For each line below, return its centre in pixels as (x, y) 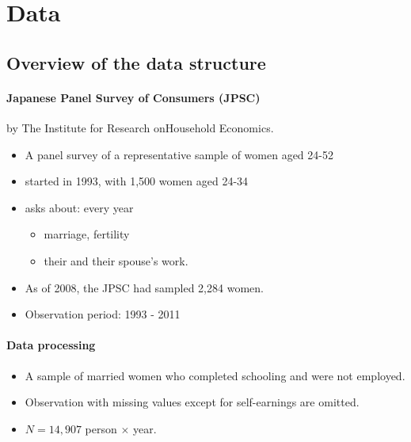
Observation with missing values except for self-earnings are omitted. (192, 402)
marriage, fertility (87, 234)
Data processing (51, 345)
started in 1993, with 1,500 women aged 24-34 (137, 181)
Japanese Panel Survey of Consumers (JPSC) (133, 97)
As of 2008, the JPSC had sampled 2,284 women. (144, 287)
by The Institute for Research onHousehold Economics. (140, 127)
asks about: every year (79, 207)
